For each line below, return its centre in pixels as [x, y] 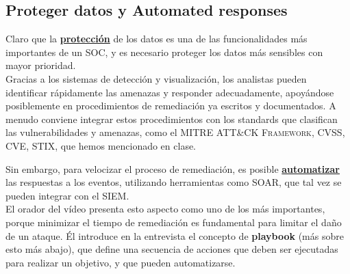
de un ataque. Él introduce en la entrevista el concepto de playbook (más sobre [175, 235]
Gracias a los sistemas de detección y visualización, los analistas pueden [156, 78]
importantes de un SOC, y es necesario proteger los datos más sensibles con [164, 52]
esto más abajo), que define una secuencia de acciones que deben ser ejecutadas [172, 249]
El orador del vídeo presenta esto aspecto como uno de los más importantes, [165, 209]
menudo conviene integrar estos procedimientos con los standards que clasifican [172, 119]
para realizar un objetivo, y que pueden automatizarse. [121, 262]
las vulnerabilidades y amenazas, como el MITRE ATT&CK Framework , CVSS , [175, 132]
